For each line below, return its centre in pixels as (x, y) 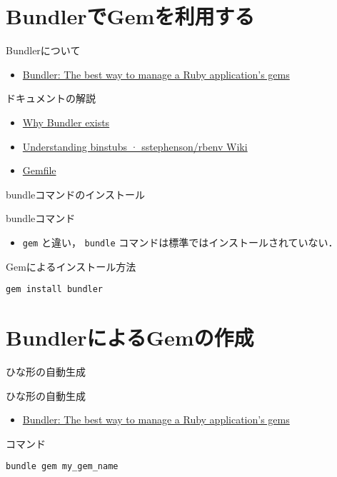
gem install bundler (55, 290)
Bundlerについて (43, 50)
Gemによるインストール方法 (71, 266)
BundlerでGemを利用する (130, 16)
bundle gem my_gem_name (62, 467)
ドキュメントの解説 (51, 98)
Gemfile (39, 170)
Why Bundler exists (66, 122)
